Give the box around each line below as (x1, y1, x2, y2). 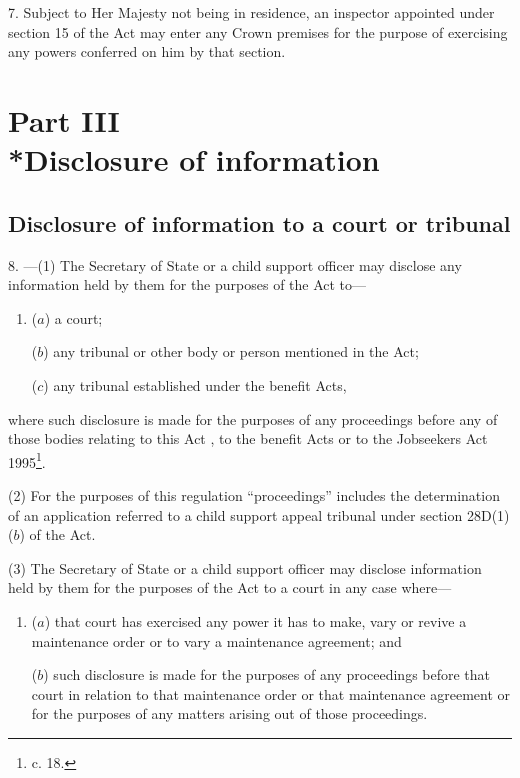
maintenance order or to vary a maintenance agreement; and (31, 630, 402, 651)
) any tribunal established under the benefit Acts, (43, 374, 347, 395)
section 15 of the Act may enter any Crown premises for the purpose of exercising (8, 21, 508, 42)
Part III (8, 99, 120, 140)
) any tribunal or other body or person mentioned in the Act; (43, 341, 419, 362)
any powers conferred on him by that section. (8, 41, 286, 62)
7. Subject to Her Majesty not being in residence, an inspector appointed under (8, 2, 495, 22)
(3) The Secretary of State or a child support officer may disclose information (8, 557, 482, 578)
